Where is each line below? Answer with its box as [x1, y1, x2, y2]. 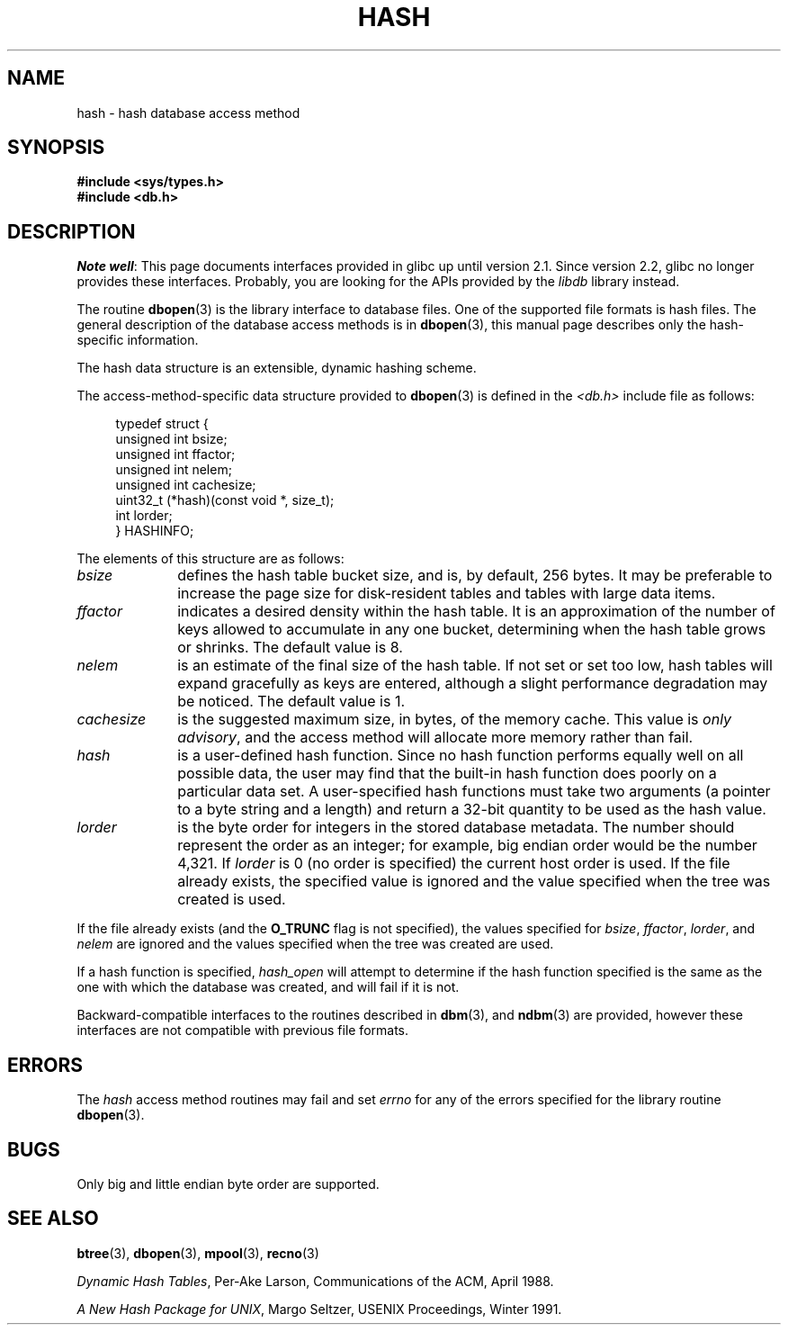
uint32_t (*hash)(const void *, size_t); [115, 492, 335, 508]
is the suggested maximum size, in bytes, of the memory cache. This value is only [177, 710, 732, 729]
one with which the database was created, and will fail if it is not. [76, 979, 460, 995]
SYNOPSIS [7, 136, 105, 159]
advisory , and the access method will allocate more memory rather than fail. [177, 728, 694, 747]
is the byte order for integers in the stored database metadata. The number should [177, 818, 735, 837]
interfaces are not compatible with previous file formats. [76, 1022, 409, 1039]
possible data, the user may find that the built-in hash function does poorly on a [177, 764, 717, 783]
